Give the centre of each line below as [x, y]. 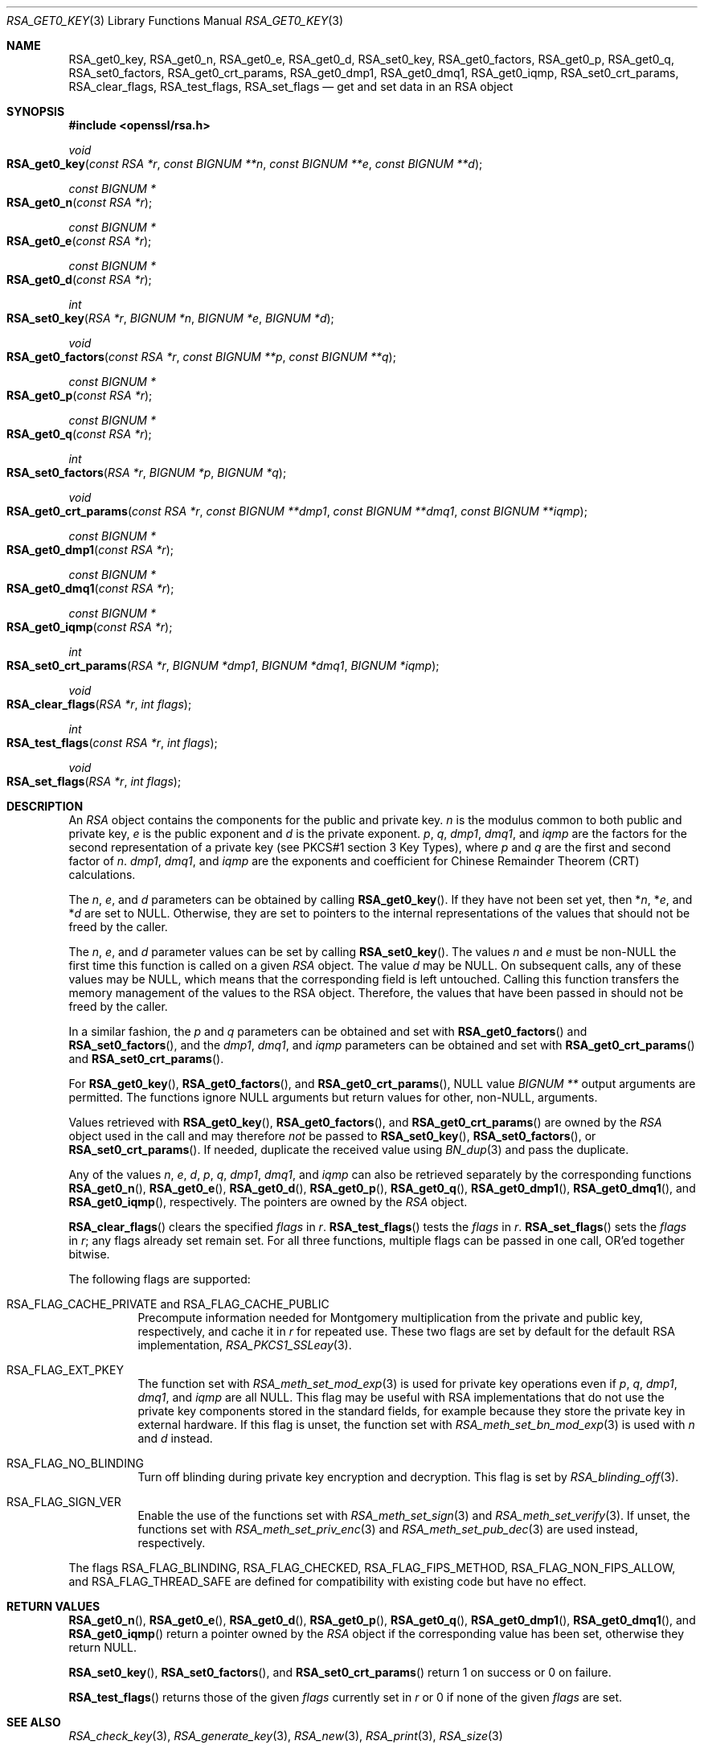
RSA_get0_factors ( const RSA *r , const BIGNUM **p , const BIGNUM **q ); [201, 357]
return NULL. [102, 1647]
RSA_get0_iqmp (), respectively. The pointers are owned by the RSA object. [268, 1202]
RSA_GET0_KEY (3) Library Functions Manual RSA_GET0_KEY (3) [175, 21]
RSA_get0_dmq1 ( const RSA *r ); [90, 588]
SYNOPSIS [36, 111]
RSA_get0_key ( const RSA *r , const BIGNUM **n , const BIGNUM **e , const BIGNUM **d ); [245, 164]
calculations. [102, 874]
